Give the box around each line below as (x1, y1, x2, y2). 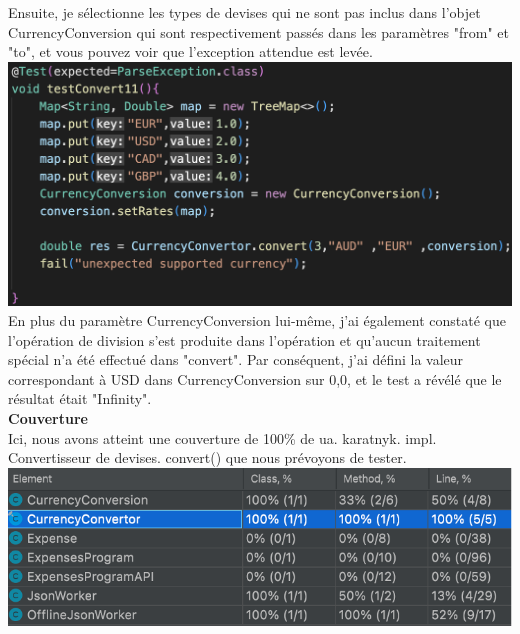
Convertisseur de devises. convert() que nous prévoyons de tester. (8, 447, 407, 468)
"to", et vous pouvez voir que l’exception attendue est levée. (8, 41, 373, 62)
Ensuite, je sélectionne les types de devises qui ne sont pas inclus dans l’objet (8, 2, 481, 22)
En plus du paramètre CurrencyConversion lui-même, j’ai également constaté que (8, 309, 506, 330)
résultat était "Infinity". (8, 388, 152, 409)
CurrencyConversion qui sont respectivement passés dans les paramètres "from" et (8, 21, 509, 42)
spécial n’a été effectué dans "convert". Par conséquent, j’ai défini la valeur (8, 349, 464, 370)
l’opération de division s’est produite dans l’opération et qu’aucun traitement (8, 329, 481, 350)
